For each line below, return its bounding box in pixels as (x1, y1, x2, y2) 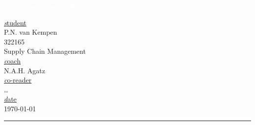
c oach (4, 55, 21, 65)
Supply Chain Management (4, 46, 86, 56)
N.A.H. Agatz (4, 65, 45, 75)
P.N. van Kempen (4, 27, 57, 37)
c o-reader (4, 75, 32, 85)
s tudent (4, 17, 26, 27)
